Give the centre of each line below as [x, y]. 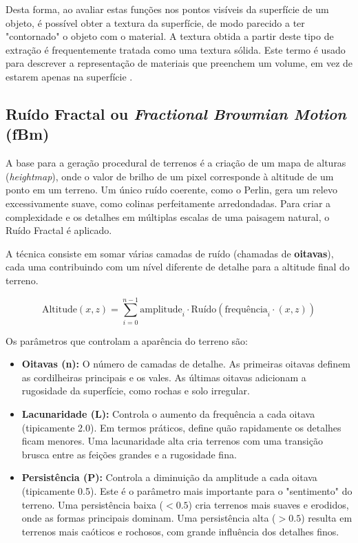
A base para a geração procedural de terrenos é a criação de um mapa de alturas [176, 163]
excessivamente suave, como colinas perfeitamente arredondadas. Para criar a [168, 203]
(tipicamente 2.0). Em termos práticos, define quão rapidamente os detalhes [181, 427]
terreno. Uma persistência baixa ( [93, 504]
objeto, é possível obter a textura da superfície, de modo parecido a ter [155, 22]
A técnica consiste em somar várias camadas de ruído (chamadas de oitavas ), [170, 253]
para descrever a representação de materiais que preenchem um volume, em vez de [179, 63]
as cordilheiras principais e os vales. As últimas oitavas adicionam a [164, 377]
